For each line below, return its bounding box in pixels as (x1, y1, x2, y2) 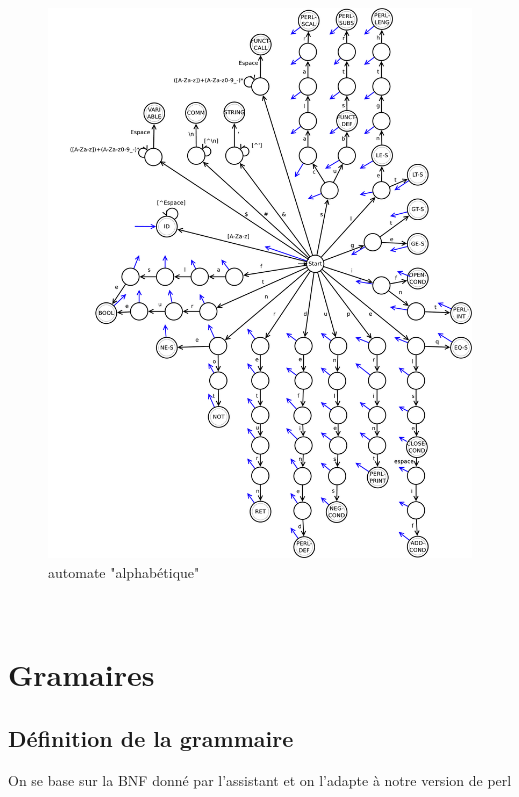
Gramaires (8, 654, 155, 695)
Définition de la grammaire (8, 722, 294, 753)
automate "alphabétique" (48, 561, 200, 582)
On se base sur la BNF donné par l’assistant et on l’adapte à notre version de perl (8, 769, 512, 790)
